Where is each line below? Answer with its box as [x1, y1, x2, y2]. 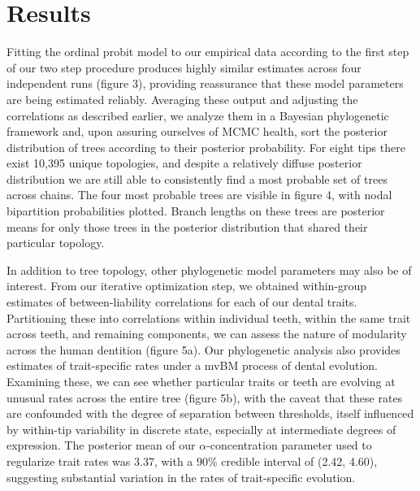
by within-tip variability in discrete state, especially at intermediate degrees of [6, 420, 396, 437]
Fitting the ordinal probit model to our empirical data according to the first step [6, 43, 409, 60]
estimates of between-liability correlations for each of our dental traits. [6, 293, 357, 311]
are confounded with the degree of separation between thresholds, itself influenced [6, 405, 414, 422]
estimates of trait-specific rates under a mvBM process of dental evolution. [6, 357, 378, 374]
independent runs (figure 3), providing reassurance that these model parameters [6, 75, 404, 92]
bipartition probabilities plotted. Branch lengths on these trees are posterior [6, 202, 385, 219]
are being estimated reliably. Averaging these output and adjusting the [6, 90, 358, 107]
